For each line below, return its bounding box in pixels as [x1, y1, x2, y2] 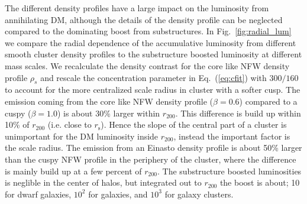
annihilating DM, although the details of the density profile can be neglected [5, 13, 283, 25]
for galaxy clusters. [164, 187, 234, 200]
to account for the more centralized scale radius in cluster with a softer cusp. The [5, 83, 300, 96]
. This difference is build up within [175, 106, 301, 119]
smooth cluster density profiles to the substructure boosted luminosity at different [5, 48, 302, 60]
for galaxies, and [88, 187, 148, 200]
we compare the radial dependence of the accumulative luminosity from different [5, 36, 296, 48]
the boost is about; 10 [219, 176, 300, 189]
